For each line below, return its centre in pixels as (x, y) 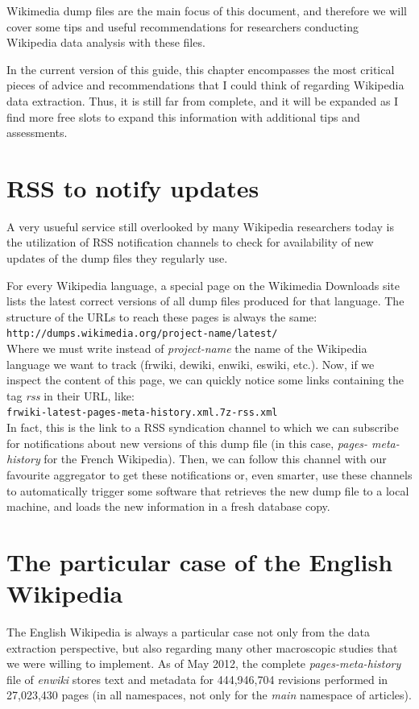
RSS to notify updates (133, 187)
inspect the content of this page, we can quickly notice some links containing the (205, 380)
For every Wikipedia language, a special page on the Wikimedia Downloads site (203, 285)
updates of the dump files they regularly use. (117, 258)
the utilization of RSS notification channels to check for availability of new (190, 242)
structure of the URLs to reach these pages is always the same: (162, 316)
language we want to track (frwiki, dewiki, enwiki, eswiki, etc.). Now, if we (191, 364)
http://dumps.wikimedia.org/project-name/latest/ (142, 334)
